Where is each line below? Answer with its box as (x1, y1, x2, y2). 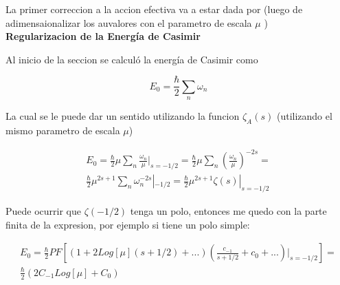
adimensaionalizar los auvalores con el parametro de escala (5, 15, 252, 30)
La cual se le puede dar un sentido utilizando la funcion (5, 109, 240, 123)
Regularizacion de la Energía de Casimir (5, 29, 201, 43)
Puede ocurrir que (5, 203, 81, 218)
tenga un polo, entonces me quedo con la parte (130, 203, 327, 218)
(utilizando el (276, 109, 332, 123)
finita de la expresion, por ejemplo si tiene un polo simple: (5, 217, 250, 231)
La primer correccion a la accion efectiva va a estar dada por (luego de (5, 2, 303, 16)
